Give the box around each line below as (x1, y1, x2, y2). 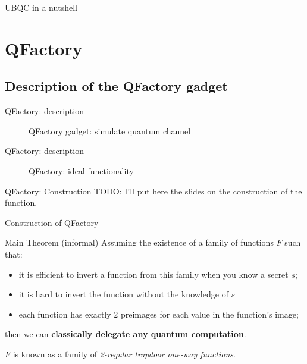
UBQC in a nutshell (5, 1, 77, 13)
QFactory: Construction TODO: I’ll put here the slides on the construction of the (5, 184, 302, 197)
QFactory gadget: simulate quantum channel (29, 124, 191, 137)
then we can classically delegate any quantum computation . (5, 328, 246, 340)
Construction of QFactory (5, 216, 99, 228)
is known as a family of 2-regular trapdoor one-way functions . (12, 347, 236, 360)
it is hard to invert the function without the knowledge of (18, 288, 228, 300)
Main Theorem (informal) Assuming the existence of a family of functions (5, 236, 274, 249)
